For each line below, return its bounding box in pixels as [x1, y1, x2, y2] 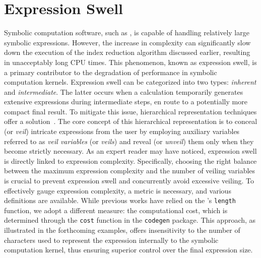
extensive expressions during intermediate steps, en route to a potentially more [4, 96, 247, 107]
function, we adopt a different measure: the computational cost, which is [4, 205, 228, 215]
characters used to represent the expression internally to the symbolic [4, 234, 219, 245]
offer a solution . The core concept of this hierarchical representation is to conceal [4, 116, 257, 126]
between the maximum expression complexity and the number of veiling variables [4, 165, 255, 176]
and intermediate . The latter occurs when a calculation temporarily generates [4, 86, 243, 97]
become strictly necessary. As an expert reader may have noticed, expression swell [4, 146, 257, 156]
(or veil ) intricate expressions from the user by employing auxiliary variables [4, 126, 240, 137]
